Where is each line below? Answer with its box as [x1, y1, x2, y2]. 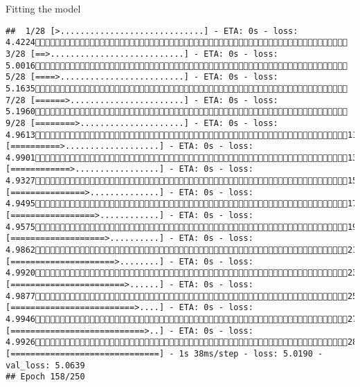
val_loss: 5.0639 [6, 360, 85, 370]
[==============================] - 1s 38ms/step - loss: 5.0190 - [6, 348, 323, 359]
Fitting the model [6, 1, 81, 15]
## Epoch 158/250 [6, 372, 85, 382]
